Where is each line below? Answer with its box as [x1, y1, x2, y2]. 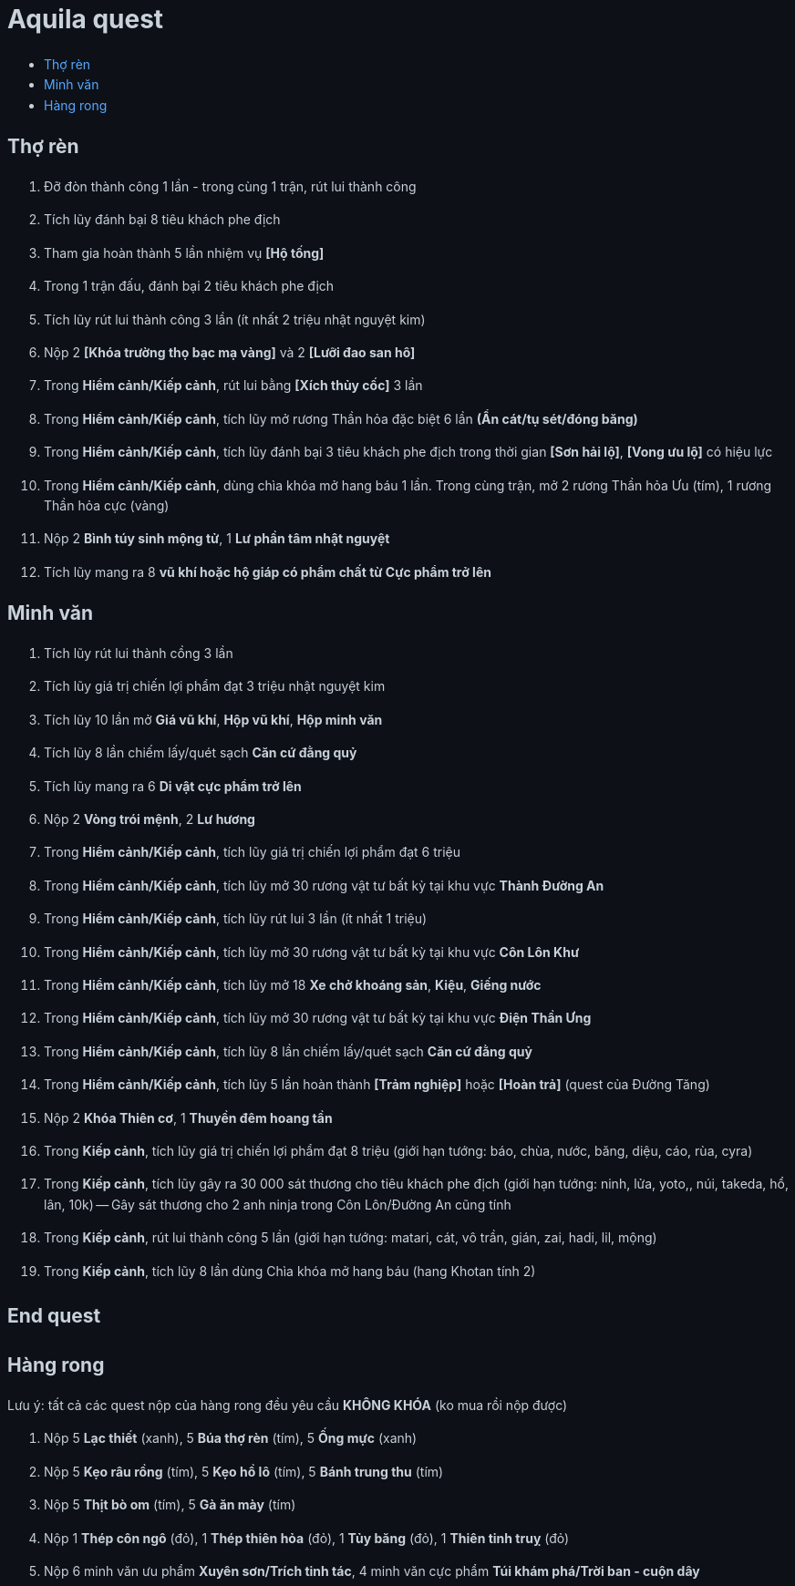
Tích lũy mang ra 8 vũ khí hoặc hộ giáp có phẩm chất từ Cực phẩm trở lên [44, 563, 491, 580]
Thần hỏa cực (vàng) [44, 497, 170, 513]
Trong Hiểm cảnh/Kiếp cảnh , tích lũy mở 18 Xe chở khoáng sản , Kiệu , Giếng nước [44, 976, 542, 993]
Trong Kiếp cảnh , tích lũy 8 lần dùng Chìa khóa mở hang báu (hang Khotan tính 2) [44, 1262, 536, 1279]
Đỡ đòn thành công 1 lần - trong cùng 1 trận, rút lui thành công [44, 178, 417, 194]
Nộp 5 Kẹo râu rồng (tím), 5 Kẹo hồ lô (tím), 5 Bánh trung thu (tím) [44, 1463, 444, 1479]
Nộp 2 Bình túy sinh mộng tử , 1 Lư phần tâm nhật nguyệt [44, 530, 390, 547]
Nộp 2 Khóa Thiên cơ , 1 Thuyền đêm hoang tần [44, 1109, 333, 1126]
